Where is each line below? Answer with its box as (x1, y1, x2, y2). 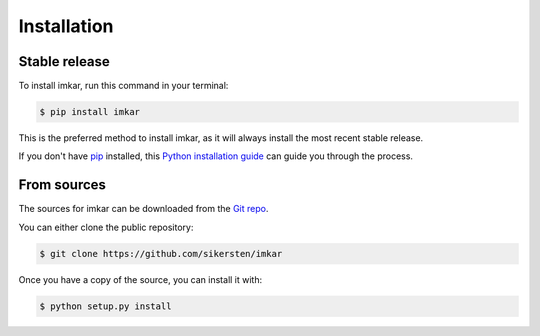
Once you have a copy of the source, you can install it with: (18, 273, 263, 285)
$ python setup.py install (39, 300, 172, 312)
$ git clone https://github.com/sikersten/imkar (39, 248, 283, 259)
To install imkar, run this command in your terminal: (18, 80, 229, 92)
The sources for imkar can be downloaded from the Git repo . (18, 203, 269, 215)
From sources (18, 176, 107, 194)
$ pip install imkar (39, 106, 140, 118)
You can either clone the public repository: (18, 221, 194, 233)
